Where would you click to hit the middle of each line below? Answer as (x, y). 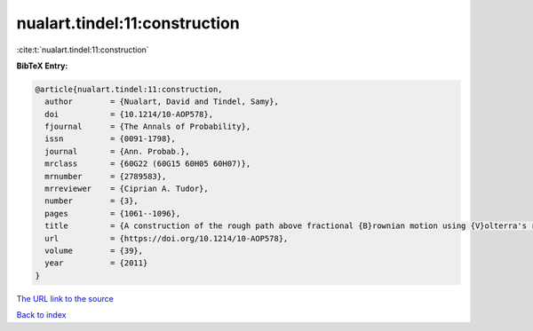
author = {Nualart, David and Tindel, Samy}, (162, 102)
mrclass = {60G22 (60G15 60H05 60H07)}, (148, 164)
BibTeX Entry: (42, 66)
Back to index (41, 315)
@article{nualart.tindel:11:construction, (129, 89)
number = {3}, (92, 201)
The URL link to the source (65, 298)
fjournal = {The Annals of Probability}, (148, 127)
